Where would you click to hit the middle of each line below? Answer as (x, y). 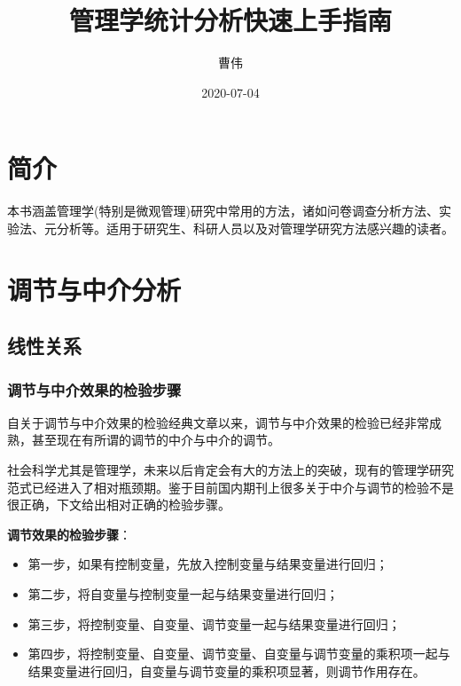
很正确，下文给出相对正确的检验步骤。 (119, 505)
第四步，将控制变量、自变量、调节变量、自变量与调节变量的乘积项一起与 (239, 654)
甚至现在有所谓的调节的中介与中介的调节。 (156, 440)
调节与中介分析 (94, 289)
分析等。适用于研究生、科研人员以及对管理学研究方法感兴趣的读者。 (255, 228)
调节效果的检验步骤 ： (69, 534)
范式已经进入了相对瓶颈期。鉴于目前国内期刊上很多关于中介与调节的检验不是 (230, 487)
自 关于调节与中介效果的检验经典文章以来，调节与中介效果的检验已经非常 (218, 422)
